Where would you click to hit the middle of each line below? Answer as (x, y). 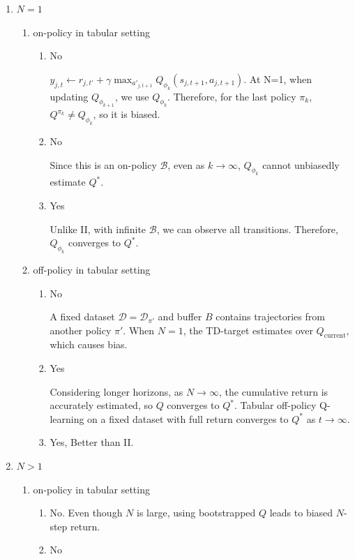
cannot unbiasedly (301, 164)
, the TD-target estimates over (248, 330)
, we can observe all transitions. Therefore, (247, 229)
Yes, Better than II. (92, 442)
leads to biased (301, 513)
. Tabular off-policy (275, 405)
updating (69, 96)
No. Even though (86, 513)
